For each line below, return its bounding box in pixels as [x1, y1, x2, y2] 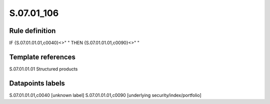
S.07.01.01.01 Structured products [9, 65, 78, 72]
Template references [9, 52, 76, 61]
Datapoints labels [9, 79, 65, 87]
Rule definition [9, 26, 56, 35]
